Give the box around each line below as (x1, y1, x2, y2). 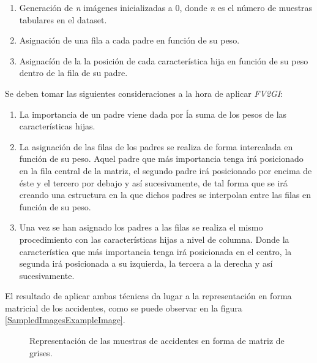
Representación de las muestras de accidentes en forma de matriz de (29, 334, 285, 347)
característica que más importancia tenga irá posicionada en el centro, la (19, 245, 292, 258)
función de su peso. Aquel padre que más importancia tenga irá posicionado (19, 152, 304, 165)
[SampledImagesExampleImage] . (5, 313, 125, 326)
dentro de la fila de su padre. (19, 66, 128, 79)
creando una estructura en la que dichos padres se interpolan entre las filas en (19, 188, 311, 201)
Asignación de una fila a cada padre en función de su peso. (19, 34, 240, 47)
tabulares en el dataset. (19, 13, 107, 26)
